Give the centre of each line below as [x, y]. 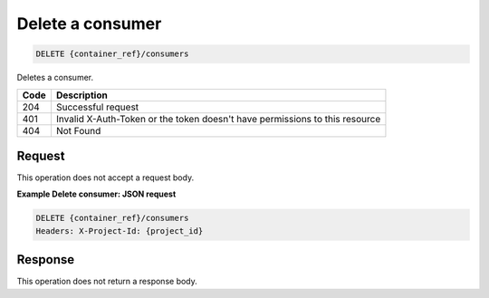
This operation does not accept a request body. [105, 178]
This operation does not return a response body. [107, 282]
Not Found [78, 130]
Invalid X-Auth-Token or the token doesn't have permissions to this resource [218, 119]
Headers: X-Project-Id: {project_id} [120, 231]
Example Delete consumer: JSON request [96, 194]
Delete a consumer [89, 24]
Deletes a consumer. [55, 78]
